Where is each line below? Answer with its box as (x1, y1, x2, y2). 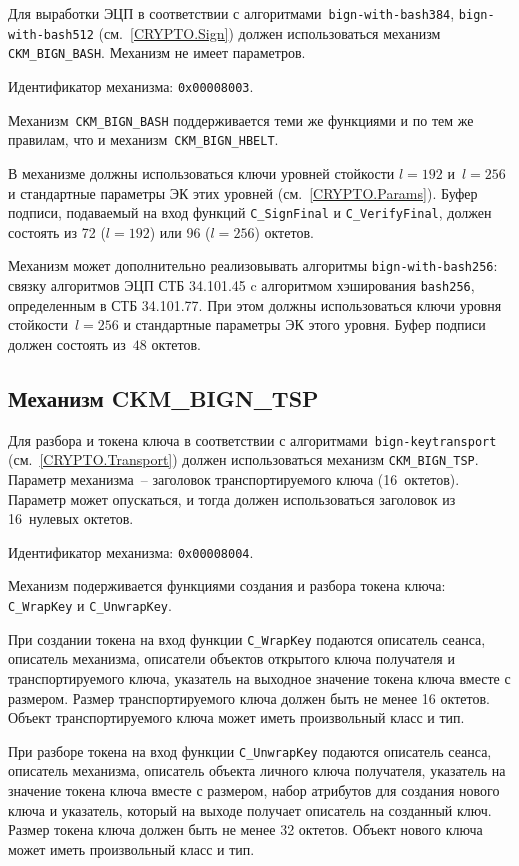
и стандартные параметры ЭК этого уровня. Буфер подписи (123, 314, 486, 335)
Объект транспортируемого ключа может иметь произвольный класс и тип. (8, 707, 465, 728)
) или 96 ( (149, 221, 211, 242)
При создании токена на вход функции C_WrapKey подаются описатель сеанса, (8, 628, 486, 649)
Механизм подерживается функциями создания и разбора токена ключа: (8, 575, 446, 596)
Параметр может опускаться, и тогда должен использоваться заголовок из (8, 488, 456, 509)
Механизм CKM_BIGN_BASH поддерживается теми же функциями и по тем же (8, 109, 474, 130)
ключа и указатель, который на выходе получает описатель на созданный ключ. (8, 799, 492, 820)
